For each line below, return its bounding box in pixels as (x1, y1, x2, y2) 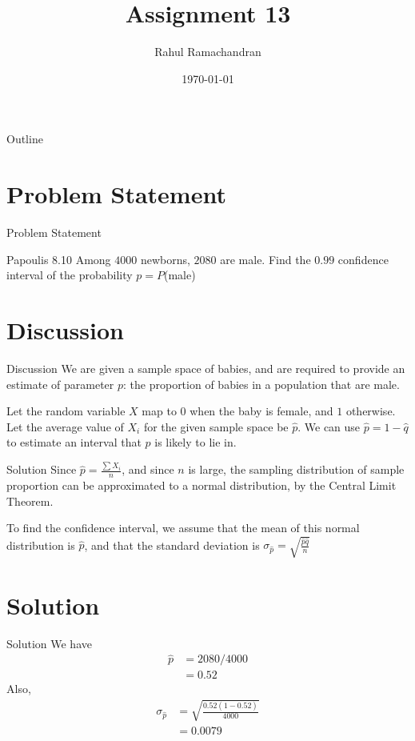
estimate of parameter (6, 375, 114, 392)
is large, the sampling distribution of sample (188, 461, 405, 478)
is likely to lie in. (154, 434, 237, 451)
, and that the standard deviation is (84, 536, 260, 553)
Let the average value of (6, 418, 124, 435)
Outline (6, 130, 43, 147)
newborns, (140, 250, 190, 267)
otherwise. (345, 403, 396, 419)
